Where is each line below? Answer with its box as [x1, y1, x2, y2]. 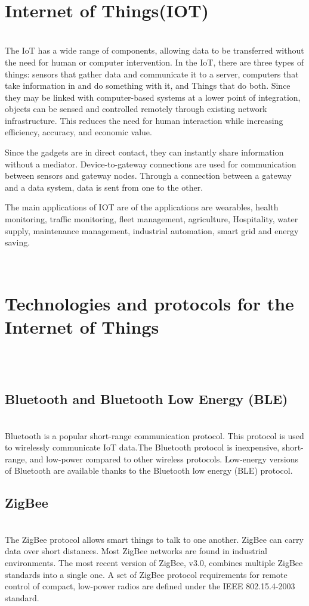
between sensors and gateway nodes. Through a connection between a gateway [5, 169, 292, 182]
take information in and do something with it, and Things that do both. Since [5, 79, 291, 92]
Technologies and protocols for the [5, 291, 294, 315]
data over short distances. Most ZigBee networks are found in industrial [5, 545, 267, 557]
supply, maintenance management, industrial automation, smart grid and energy [5, 224, 299, 237]
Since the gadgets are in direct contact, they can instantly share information [5, 146, 284, 159]
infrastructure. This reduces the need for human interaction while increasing [5, 114, 283, 126]
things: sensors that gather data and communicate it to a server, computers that [5, 67, 299, 80]
